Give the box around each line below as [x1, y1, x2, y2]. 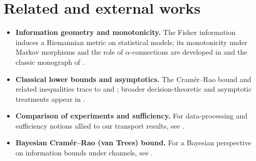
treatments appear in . [15, 93, 85, 104]
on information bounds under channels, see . [15, 147, 153, 158]
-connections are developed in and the [130, 47, 247, 57]
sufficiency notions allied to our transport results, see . [15, 120, 185, 131]
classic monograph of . [15, 56, 85, 67]
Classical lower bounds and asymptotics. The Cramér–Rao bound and [15, 73, 251, 84]
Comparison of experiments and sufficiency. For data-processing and [15, 110, 248, 121]
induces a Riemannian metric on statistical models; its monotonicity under [15, 36, 247, 47]
